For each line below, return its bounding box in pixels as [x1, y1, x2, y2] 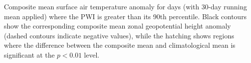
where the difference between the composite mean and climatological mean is [4, 40, 236, 50]
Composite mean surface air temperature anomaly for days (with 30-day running [4, 1, 247, 11]
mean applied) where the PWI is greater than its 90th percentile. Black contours [4, 11, 247, 21]
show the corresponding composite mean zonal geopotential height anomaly [4, 21, 231, 31]
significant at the [4, 49, 55, 60]
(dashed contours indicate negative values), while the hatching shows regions [4, 30, 234, 40]
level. [84, 49, 100, 60]
